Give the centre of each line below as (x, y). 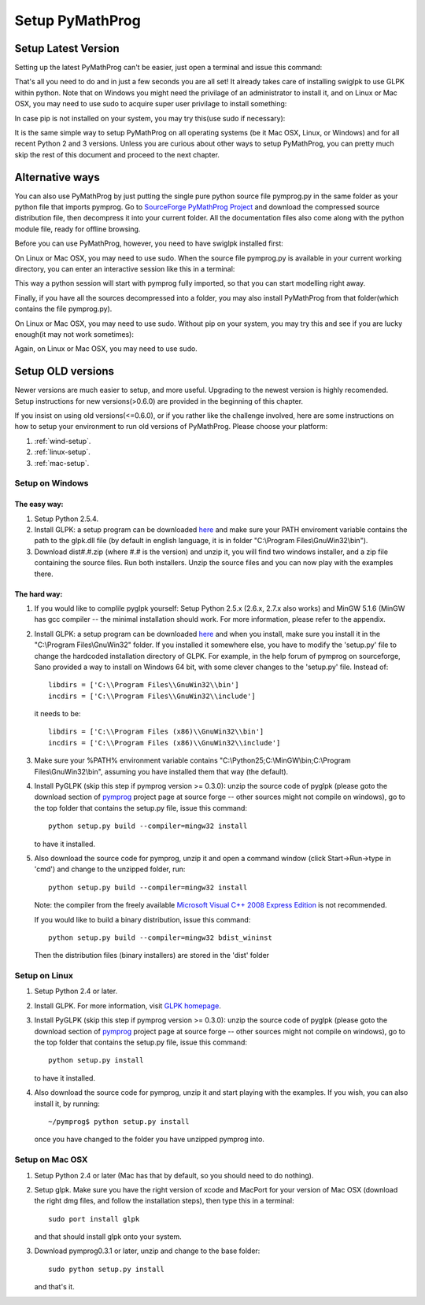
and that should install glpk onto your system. (108, 1237)
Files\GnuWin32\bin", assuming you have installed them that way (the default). (161, 771)
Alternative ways (57, 177)
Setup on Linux (44, 976)
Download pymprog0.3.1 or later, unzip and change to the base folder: (147, 1251)
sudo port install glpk (94, 1219)
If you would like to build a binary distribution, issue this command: (142, 919)
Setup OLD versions (64, 371)
